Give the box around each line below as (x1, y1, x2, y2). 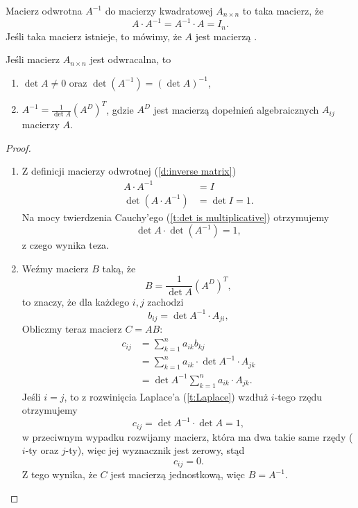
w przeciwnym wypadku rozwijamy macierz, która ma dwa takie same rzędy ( (22, 429, 353, 444)
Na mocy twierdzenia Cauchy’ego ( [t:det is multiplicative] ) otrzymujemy (22, 209, 330, 224)
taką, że (102, 261, 136, 275)
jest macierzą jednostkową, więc (110, 467, 246, 482)
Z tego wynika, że (22, 467, 97, 482)
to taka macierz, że (242, 3, 324, 17)
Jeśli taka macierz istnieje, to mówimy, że (6, 28, 182, 43)
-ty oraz (25, 443, 59, 457)
